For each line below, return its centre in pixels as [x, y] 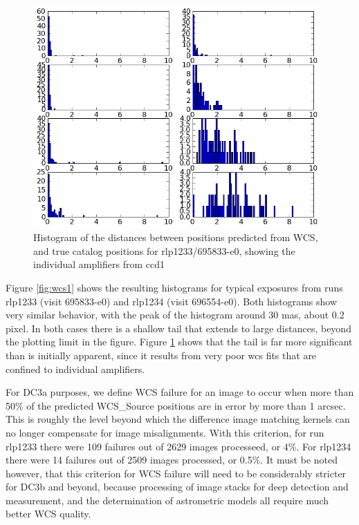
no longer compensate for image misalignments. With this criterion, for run [165, 432]
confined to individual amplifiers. [75, 369]
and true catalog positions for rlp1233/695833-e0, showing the [164, 250]
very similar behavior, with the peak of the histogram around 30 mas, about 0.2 [175, 315]
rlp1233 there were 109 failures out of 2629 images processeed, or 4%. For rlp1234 [178, 446]
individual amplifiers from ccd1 [99, 264]
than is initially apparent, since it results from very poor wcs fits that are [161, 355]
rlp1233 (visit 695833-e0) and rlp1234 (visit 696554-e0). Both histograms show [172, 301]
